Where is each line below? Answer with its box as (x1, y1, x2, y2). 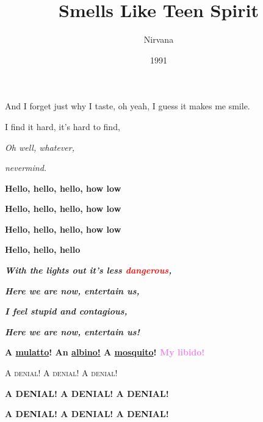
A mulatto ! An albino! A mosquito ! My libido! (5, 346, 205, 358)
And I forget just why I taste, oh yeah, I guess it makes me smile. (5, 100, 250, 112)
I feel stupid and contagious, (5, 305, 128, 318)
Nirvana (143, 33, 174, 46)
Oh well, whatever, (5, 140, 74, 153)
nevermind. (5, 161, 47, 174)
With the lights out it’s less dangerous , (5, 264, 172, 277)
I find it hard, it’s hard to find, (5, 120, 120, 133)
